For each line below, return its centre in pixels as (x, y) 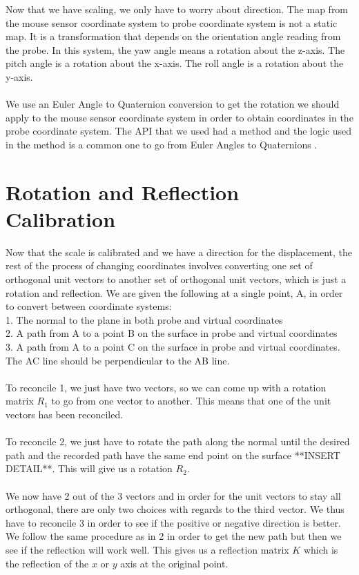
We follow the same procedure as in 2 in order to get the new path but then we (174, 536)
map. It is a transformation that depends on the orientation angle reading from (173, 36)
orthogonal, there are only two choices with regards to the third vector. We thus (175, 509)
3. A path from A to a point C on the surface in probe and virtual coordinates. (173, 347)
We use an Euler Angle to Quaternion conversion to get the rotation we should (173, 104)
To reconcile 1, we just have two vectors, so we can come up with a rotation (166, 387)
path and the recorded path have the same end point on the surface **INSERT (173, 455)
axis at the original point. (174, 563)
